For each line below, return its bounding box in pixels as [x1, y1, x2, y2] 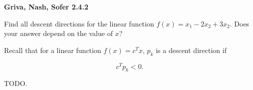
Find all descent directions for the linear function [4, 18, 154, 28]
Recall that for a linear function [4, 44, 101, 55]
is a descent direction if [156, 44, 227, 55]
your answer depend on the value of [4, 28, 113, 38]
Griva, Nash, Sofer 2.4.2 [4, 1, 88, 11]
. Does [230, 18, 250, 28]
